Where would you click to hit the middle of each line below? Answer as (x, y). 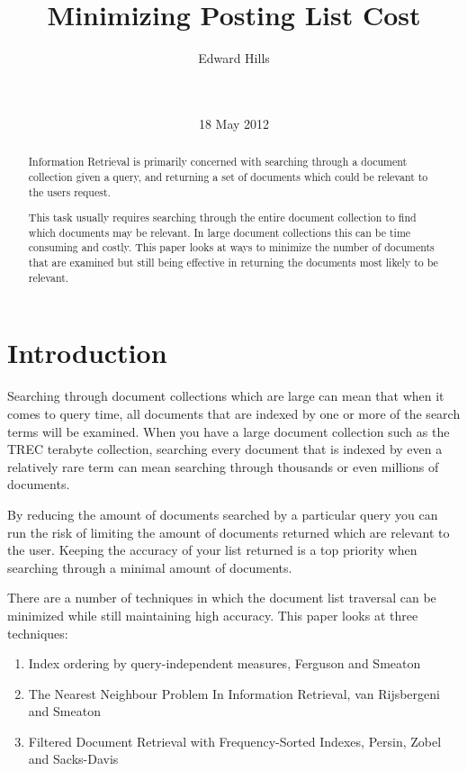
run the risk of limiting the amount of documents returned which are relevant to (229, 532)
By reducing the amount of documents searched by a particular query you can (223, 514)
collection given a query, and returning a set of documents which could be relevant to (228, 176)
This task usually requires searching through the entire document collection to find (222, 218)
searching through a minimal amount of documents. (150, 567)
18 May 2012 (234, 123)
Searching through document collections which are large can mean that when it (226, 396)
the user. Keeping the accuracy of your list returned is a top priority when (212, 550)
